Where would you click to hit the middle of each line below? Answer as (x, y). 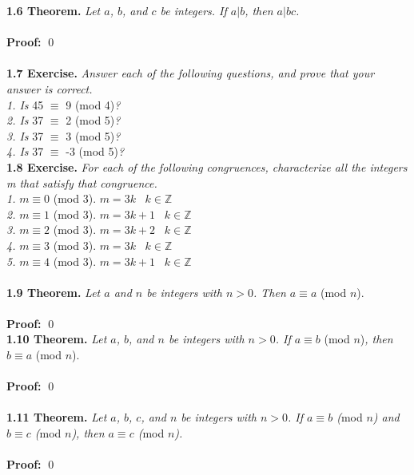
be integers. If (193, 10)
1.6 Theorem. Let (54, 10)
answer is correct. (50, 88)
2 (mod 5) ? (93, 120)
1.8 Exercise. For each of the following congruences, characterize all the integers (207, 166)
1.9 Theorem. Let (54, 292)
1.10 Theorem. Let (57, 339)
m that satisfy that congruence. (82, 182)
